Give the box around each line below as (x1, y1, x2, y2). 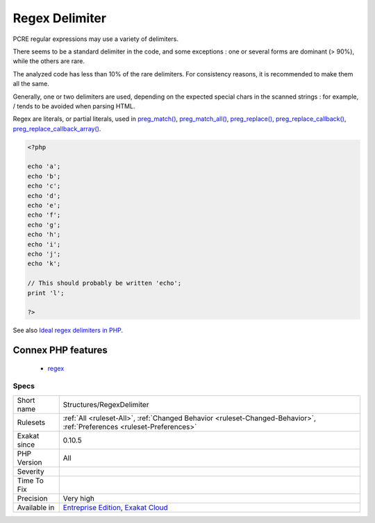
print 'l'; (27, 289, 65, 297)
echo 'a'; (27, 163, 61, 170)
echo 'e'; (27, 201, 61, 209)
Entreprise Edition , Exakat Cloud (62, 502, 168, 512)
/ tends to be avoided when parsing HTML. (12, 101, 135, 110)
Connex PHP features (12, 344, 108, 356)
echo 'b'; (27, 172, 61, 180)
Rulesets (17, 417, 45, 427)
